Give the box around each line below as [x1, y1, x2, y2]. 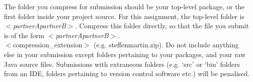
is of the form [4, 30, 44, 40]
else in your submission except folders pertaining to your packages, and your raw [4, 49, 246, 59]
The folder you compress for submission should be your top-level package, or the [4, 1, 245, 11]
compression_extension [13, 40, 83, 50]
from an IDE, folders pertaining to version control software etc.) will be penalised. [4, 68, 250, 79]
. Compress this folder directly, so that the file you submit [75, 20, 249, 31]
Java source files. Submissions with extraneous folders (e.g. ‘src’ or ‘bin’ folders [4, 59, 240, 69]
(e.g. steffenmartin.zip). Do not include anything [93, 40, 239, 50]
